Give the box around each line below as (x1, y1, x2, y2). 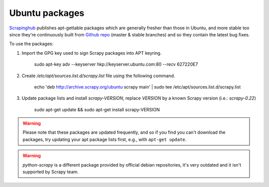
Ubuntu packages (9, 7, 85, 18)
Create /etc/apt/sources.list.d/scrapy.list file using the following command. (21, 73, 175, 79)
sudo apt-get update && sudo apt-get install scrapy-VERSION (34, 106, 160, 112)
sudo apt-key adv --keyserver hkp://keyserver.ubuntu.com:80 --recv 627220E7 (34, 61, 198, 67)
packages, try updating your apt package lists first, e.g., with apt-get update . (22, 136, 187, 142)
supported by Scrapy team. (22, 169, 79, 175)
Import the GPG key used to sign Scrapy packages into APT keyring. (21, 50, 162, 56)
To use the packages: (9, 41, 54, 47)
